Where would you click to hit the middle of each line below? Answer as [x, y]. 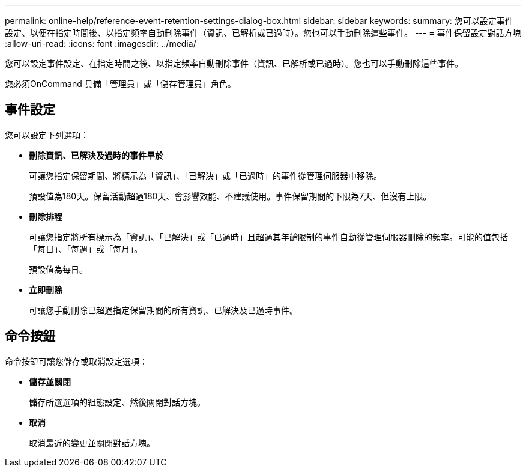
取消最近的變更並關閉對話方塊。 [92, 443]
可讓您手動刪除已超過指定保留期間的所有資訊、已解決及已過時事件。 [163, 310]
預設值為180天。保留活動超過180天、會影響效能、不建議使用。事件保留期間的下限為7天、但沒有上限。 [230, 196]
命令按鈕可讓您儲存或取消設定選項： [76, 361]
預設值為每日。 [58, 269]
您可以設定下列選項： [47, 135]
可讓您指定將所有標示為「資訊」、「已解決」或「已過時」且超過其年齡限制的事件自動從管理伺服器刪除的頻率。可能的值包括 [268, 237]
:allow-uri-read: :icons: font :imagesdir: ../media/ [101, 44]
